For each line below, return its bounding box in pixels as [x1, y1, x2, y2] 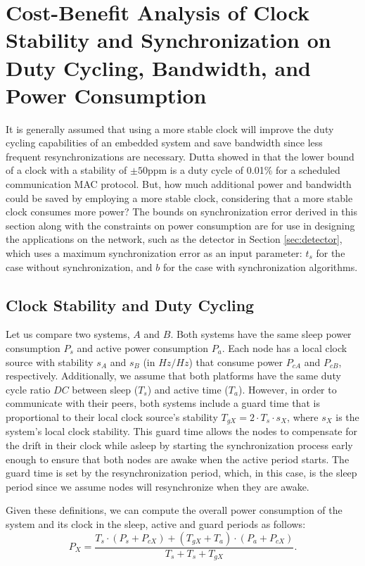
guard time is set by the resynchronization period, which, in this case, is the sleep [6, 465, 357, 480]
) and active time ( [147, 382, 229, 396]
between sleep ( [72, 382, 139, 396]
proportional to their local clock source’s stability [6, 409, 218, 424]
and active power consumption [77, 341, 208, 356]
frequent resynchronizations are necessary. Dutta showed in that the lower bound [6, 149, 354, 163]
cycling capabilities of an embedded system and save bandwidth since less [6, 135, 323, 150]
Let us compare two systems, [6, 327, 130, 341]
